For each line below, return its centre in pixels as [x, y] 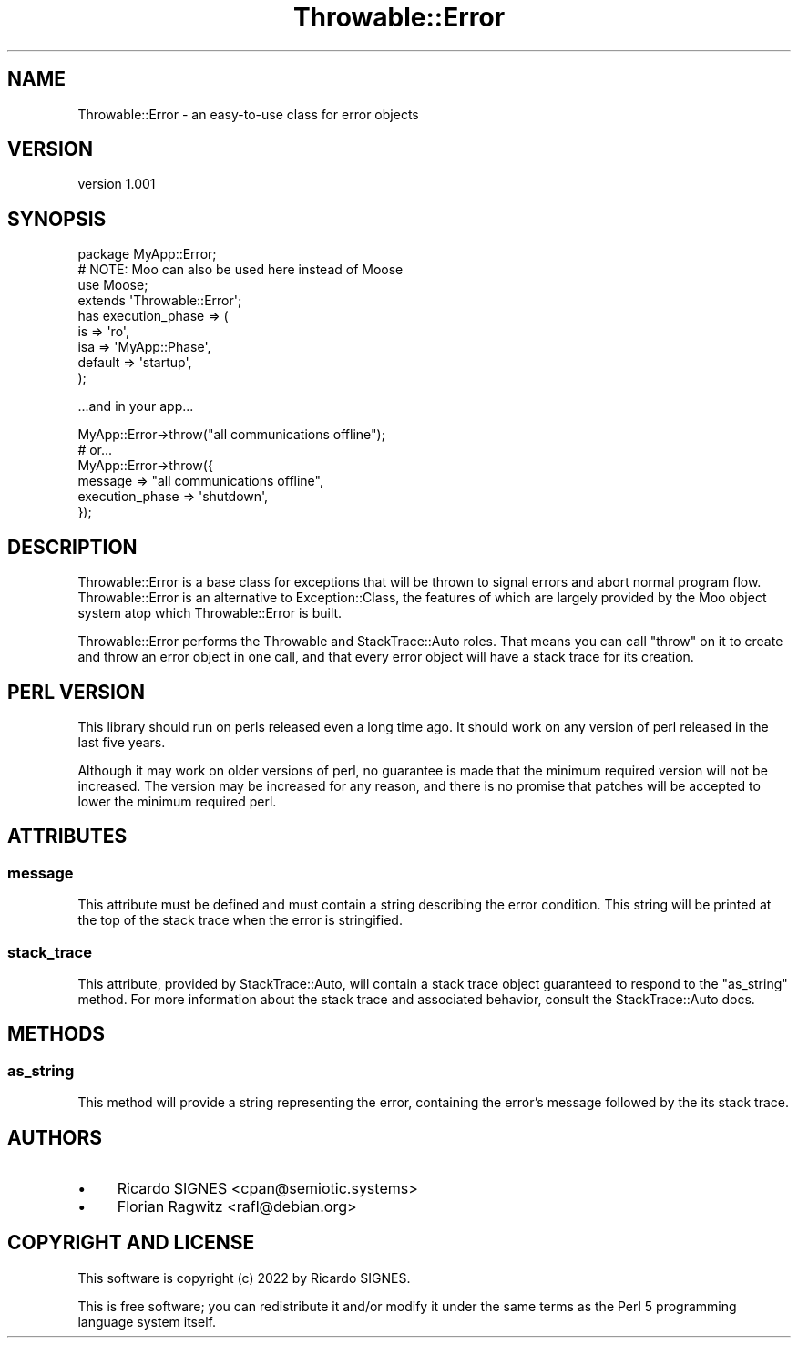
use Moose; [113, 285]
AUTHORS [55, 1137]
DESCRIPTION [72, 547]
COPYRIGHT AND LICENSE [131, 1243]
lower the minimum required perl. [177, 801]
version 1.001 [117, 184]
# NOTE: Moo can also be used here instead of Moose [240, 270]
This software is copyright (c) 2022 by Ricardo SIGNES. [244, 1278]
